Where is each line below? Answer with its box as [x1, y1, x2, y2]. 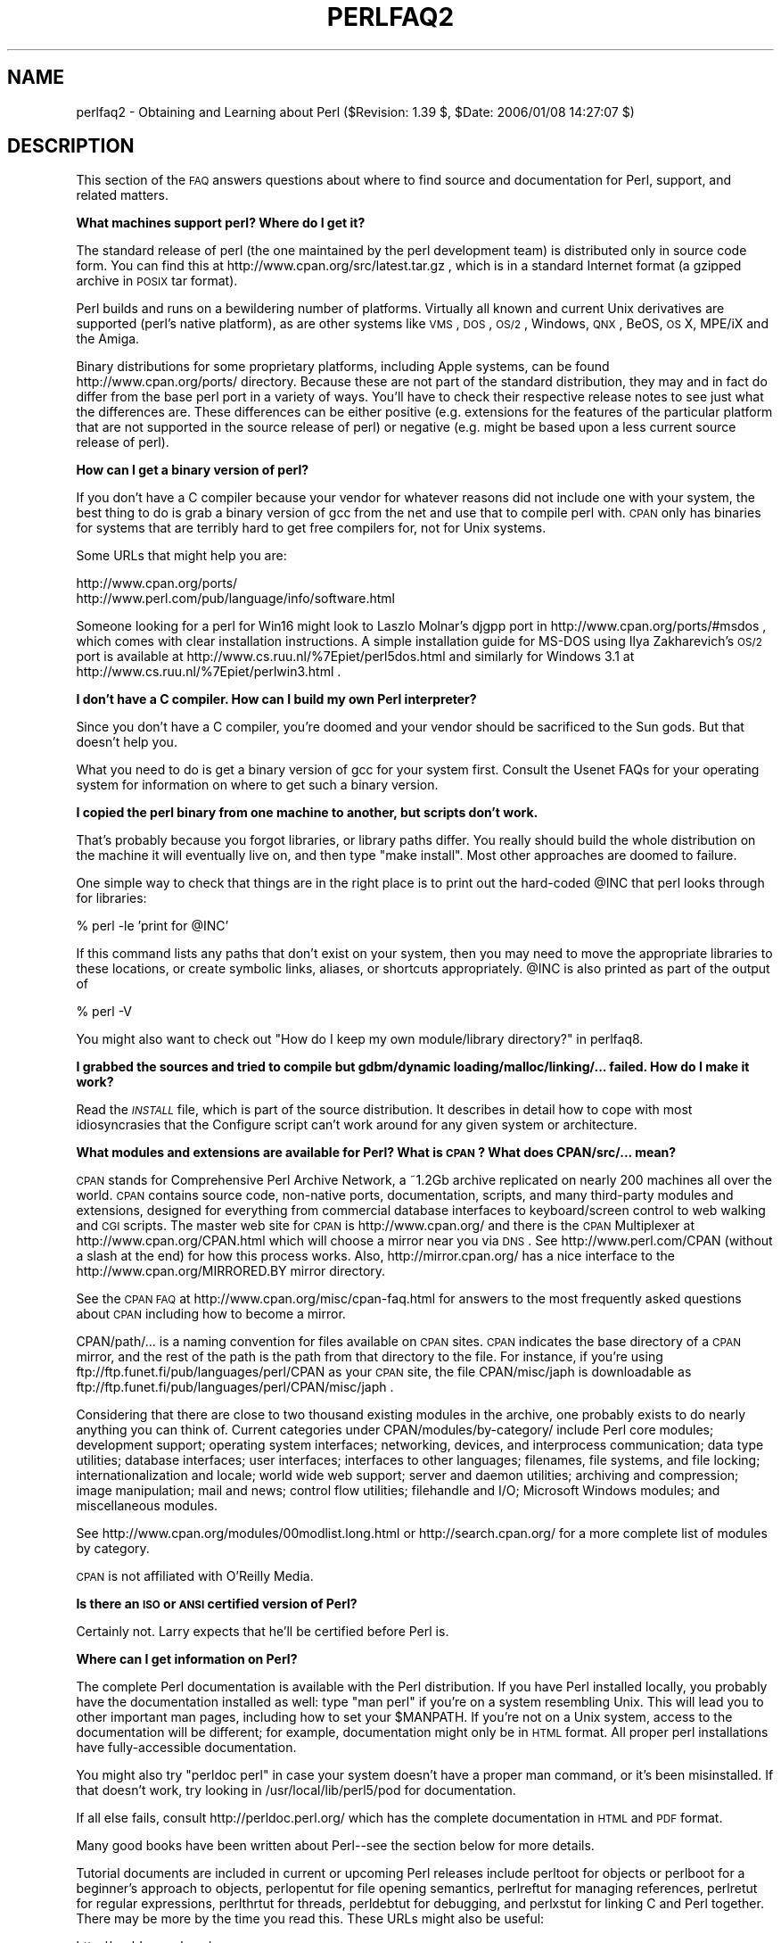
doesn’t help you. [76, 734, 177, 750]
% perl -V [76, 1004, 133, 1020]
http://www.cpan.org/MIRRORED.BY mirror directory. [76, 1263, 386, 1279]
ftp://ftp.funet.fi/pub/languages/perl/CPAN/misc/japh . [76, 1379, 394, 1395]
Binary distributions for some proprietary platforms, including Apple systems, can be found [76, 359, 610, 375]
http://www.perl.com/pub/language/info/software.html [76, 591, 395, 607]
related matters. [76, 187, 169, 203]
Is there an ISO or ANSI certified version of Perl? [76, 1596, 358, 1612]
